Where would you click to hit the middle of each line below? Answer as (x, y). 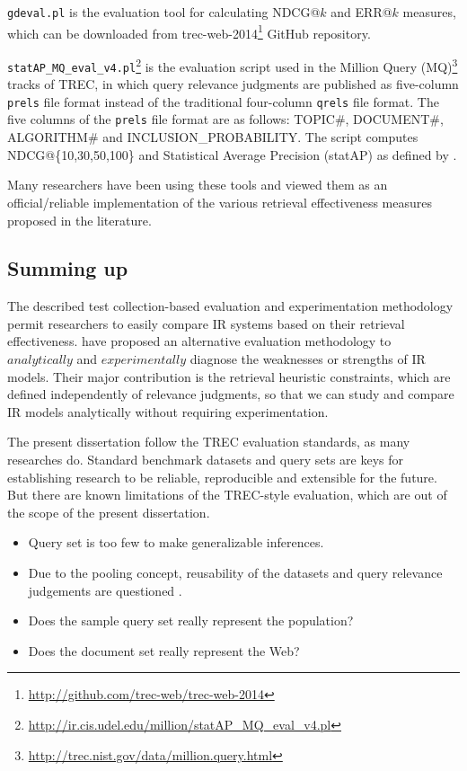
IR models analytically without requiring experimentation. (168, 411)
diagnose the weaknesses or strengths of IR (308, 359)
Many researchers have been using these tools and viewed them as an (198, 185)
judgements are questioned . (105, 590)
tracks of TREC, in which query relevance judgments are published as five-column (233, 84)
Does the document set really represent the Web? (164, 650)
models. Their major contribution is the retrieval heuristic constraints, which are (229, 376)
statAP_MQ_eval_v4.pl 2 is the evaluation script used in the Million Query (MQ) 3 (233, 65)
